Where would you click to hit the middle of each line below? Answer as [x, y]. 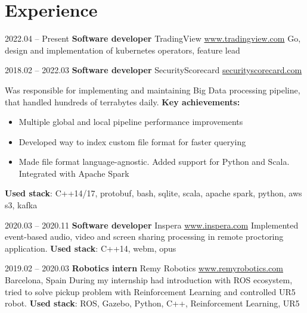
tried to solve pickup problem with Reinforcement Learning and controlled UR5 [150, 291]
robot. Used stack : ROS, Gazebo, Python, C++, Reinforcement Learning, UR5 [152, 303]
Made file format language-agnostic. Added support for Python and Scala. [154, 162]
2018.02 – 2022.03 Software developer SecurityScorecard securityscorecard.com [153, 70]
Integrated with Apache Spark [74, 173]
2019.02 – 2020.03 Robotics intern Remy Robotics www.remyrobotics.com [144, 268]
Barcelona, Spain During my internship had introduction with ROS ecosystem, [149, 280]
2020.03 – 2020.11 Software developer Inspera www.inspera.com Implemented [152, 225]
